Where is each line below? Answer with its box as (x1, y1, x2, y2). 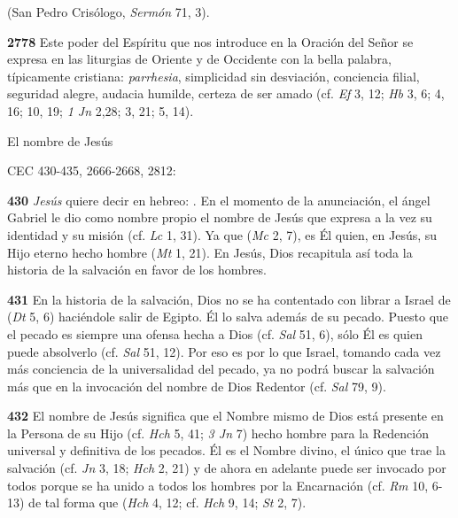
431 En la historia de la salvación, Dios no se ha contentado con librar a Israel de (7, 290, 451, 308)
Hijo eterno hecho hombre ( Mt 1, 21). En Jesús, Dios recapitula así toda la (7, 243, 413, 261)
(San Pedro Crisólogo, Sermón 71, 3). (7, 3, 210, 20)
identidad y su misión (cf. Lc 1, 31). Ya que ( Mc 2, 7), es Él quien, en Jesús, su (7, 225, 438, 244)
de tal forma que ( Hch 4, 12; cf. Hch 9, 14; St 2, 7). (28, 493, 307, 512)
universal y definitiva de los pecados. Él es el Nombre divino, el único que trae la (7, 441, 446, 460)
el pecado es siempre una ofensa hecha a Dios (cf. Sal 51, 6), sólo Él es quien (7, 324, 423, 343)
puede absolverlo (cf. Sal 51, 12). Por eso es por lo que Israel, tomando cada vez (7, 342, 441, 360)
